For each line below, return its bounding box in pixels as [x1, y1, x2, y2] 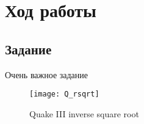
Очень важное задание [5, 68, 88, 81]
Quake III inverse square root [29, 107, 139, 120]
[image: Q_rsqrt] [29, 90, 99, 99]
